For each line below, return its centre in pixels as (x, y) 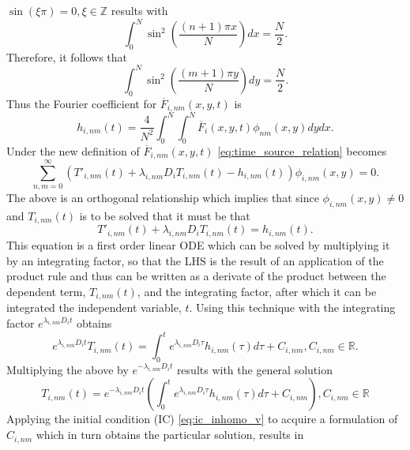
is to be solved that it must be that (165, 215)
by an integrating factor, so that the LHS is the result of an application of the (195, 260)
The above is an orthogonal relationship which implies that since (163, 198)
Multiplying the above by (68, 369)
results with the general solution (254, 369)
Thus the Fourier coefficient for (82, 103)
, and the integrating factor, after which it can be (257, 291)
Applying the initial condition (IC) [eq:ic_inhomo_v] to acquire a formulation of (202, 419)
